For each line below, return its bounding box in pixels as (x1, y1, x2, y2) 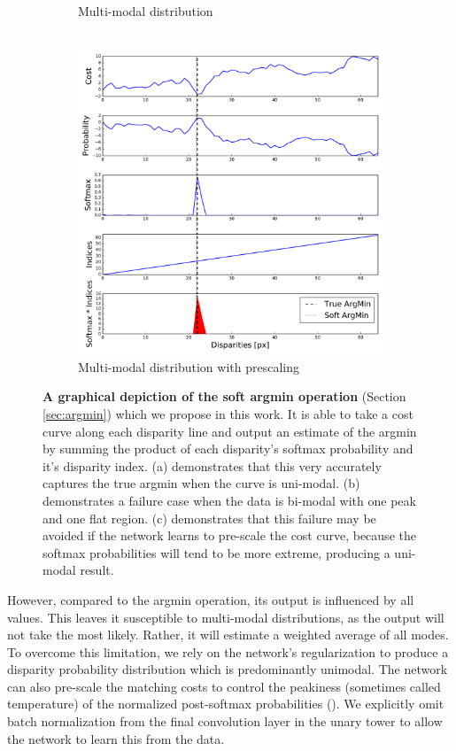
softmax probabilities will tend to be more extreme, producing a (43, 543, 390, 561)
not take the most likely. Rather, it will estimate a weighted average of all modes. (7, 625, 449, 644)
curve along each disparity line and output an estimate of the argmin (43, 422, 417, 440)
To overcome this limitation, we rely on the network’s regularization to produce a (7, 642, 449, 661)
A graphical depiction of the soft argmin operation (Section (43, 387, 406, 406)
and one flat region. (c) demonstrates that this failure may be (43, 508, 376, 527)
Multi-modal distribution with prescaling (78, 357, 299, 375)
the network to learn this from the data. (7, 729, 225, 747)
